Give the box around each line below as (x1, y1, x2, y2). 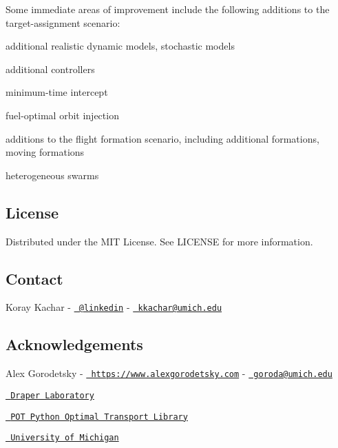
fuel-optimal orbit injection (6, 108, 119, 122)
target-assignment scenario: (6, 15, 120, 30)
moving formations (6, 145, 85, 159)
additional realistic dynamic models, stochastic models (6, 39, 235, 53)
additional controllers (6, 61, 95, 76)
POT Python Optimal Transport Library (10, 411, 188, 422)
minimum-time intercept (6, 85, 108, 99)
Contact (6, 267, 63, 289)
